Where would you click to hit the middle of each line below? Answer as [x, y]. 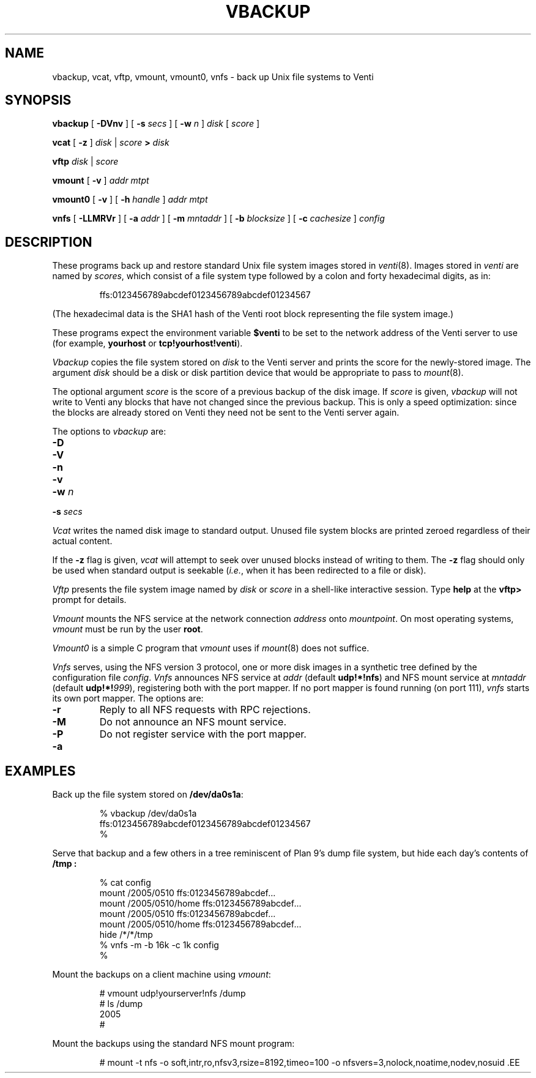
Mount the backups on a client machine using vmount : [162, 975]
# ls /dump [121, 1004]
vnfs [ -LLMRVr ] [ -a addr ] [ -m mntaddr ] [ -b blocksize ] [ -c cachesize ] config [218, 219]
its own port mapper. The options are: [128, 698]
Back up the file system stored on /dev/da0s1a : [148, 795]
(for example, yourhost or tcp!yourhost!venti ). [147, 343]
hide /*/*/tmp [126, 935]
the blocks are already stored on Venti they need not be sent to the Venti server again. [226, 413]
